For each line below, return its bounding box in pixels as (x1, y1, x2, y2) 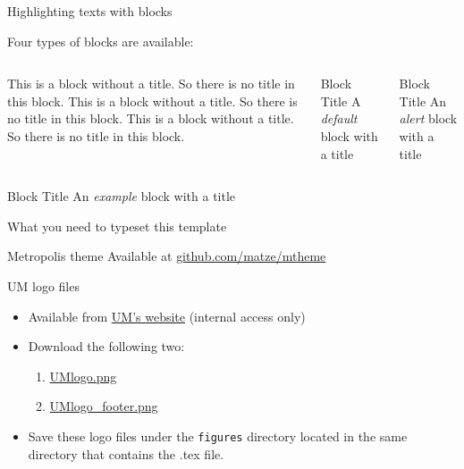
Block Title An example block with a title (7, 187, 236, 205)
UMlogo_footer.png (49, 397, 158, 415)
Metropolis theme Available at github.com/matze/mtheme (7, 247, 326, 265)
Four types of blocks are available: (7, 31, 194, 50)
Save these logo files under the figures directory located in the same (28, 426, 408, 445)
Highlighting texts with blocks (7, 2, 173, 20)
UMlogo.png (49, 366, 117, 385)
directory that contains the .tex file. (28, 444, 224, 463)
